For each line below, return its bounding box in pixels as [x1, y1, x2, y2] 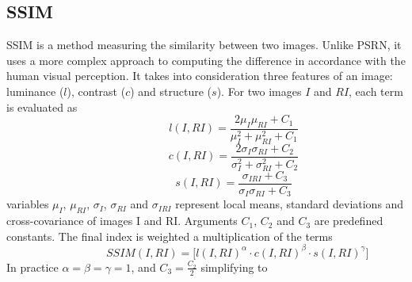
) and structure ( [130, 82, 212, 99]
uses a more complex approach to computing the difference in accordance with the [6, 51, 406, 68]
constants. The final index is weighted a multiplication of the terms [6, 227, 333, 244]
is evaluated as [6, 98, 78, 115]
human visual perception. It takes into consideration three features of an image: [6, 67, 393, 84]
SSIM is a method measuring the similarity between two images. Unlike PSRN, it [6, 36, 402, 53]
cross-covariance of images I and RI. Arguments [6, 212, 238, 229]
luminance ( [6, 82, 64, 99]
